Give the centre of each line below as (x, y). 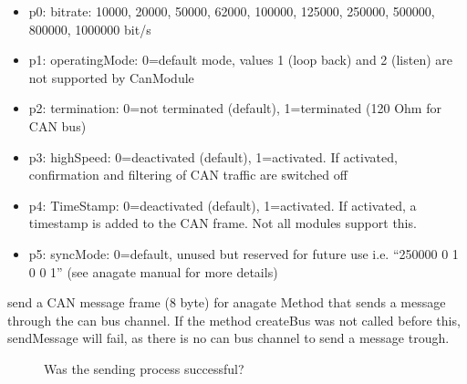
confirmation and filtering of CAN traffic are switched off (188, 175)
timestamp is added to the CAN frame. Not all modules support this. (223, 223)
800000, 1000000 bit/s (90, 29)
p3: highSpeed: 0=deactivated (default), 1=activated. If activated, (213, 156)
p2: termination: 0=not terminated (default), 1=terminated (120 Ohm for (235, 108)
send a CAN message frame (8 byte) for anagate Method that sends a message (227, 302)
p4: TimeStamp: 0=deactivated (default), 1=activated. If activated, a (223, 205)
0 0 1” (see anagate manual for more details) (153, 271)
